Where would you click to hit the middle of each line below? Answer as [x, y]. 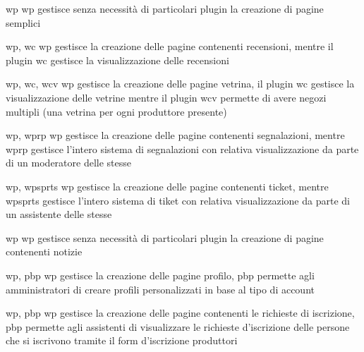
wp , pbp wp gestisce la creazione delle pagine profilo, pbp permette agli [160, 275]
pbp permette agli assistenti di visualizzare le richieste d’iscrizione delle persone [178, 326]
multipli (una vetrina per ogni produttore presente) [116, 111]
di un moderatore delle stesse [69, 163]
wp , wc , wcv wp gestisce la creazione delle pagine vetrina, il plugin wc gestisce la [180, 84]
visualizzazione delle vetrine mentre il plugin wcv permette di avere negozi [166, 97]
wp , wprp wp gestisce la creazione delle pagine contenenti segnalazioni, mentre [175, 135]
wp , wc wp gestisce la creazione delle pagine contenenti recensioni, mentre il [170, 46]
